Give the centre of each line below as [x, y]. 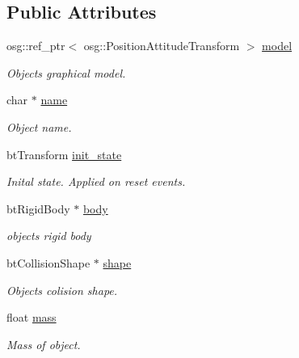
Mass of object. [44, 344]
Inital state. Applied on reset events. [96, 181]
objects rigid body [49, 236]
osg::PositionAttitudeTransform [162, 46]
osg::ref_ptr [36, 46]
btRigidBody [38, 208]
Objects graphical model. [66, 72]
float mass [32, 317]
